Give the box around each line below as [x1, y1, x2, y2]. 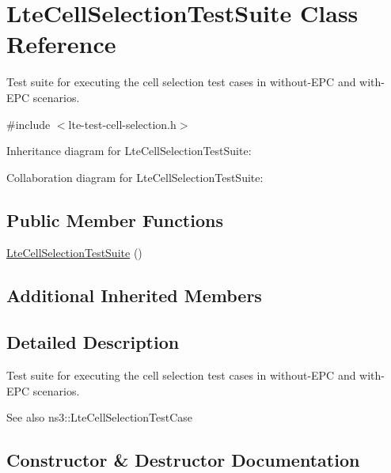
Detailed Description [6, 330, 180, 354]
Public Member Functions [6, 207, 223, 232]
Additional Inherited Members [6, 283, 262, 308]
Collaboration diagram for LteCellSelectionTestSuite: [6, 168, 264, 185]
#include [6, 115, 51, 132]
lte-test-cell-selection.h [68, 115, 177, 132]
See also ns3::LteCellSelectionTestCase [6, 409, 192, 426]
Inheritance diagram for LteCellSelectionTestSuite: [6, 142, 252, 159]
